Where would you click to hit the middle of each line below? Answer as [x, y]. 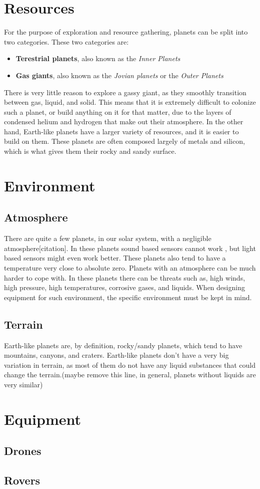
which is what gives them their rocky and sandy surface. [90, 151]
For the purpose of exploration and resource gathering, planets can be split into [126, 32]
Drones [23, 451]
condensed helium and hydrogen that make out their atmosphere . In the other [124, 121]
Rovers [22, 480]
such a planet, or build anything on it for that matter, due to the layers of [118, 111]
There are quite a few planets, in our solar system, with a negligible [108, 238]
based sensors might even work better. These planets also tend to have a [115, 258]
